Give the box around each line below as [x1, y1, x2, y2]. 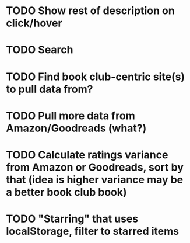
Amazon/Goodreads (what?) [6, 121, 147, 135]
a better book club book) [6, 185, 127, 199]
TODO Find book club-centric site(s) [6, 70, 185, 83]
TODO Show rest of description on [6, 4, 175, 18]
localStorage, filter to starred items [6, 225, 180, 238]
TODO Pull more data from [6, 109, 135, 122]
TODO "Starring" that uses [6, 212, 139, 225]
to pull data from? [6, 82, 93, 96]
